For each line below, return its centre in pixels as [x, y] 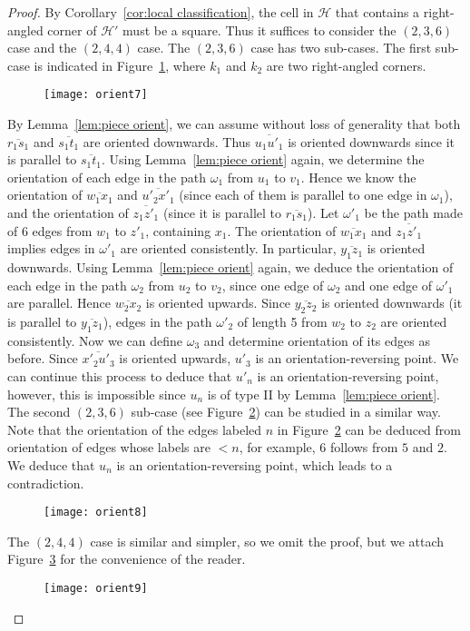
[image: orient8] [96, 513]
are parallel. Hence [59, 303]
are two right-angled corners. [346, 65]
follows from [364, 447]
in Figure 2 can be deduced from [369, 429]
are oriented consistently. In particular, [228, 248]
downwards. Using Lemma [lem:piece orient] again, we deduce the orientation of [230, 266]
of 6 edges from [50, 230]
